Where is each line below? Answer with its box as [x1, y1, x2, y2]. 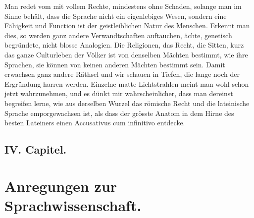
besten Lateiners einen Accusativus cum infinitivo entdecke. [4, 117, 185, 128]
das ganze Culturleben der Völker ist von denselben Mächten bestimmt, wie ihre [4, 49, 248, 59]
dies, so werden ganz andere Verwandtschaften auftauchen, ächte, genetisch [4, 30, 232, 40]
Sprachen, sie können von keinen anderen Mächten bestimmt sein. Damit [4, 59, 225, 69]
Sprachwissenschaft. [4, 195, 142, 215]
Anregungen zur [4, 175, 117, 196]
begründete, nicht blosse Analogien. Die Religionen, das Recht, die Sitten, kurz [4, 40, 244, 50]
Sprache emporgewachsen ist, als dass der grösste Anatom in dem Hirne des [4, 108, 234, 118]
